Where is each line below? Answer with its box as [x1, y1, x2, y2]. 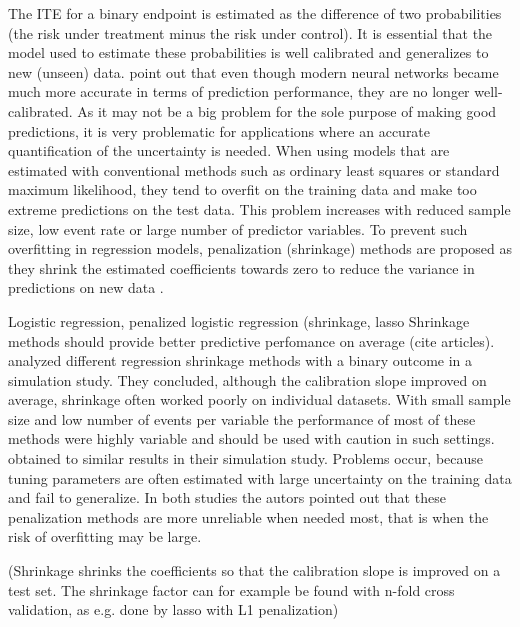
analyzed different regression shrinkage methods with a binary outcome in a [8, 350, 473, 371]
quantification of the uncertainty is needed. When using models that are [8, 140, 450, 161]
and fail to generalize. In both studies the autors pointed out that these [8, 487, 446, 508]
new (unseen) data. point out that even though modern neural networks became [8, 61, 499, 82]
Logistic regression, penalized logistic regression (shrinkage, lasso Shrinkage [8, 310, 470, 331]
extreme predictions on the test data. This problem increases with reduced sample [8, 198, 511, 219]
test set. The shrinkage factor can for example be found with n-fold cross [8, 579, 455, 600]
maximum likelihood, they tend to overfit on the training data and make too [8, 179, 477, 200]
